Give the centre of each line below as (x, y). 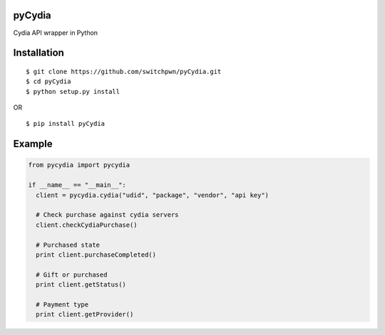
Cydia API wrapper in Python (56, 33)
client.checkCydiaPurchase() (87, 225)
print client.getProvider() (85, 314)
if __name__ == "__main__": (77, 185)
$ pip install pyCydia (66, 124)
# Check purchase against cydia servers (107, 215)
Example (33, 144)
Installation (38, 53)
